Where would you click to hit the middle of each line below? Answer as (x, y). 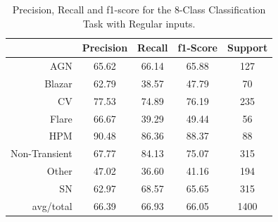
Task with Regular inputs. (139, 23)
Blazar (58, 83)
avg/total (52, 205)
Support (247, 48)
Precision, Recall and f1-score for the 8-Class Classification (139, 9)
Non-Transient (42, 153)
